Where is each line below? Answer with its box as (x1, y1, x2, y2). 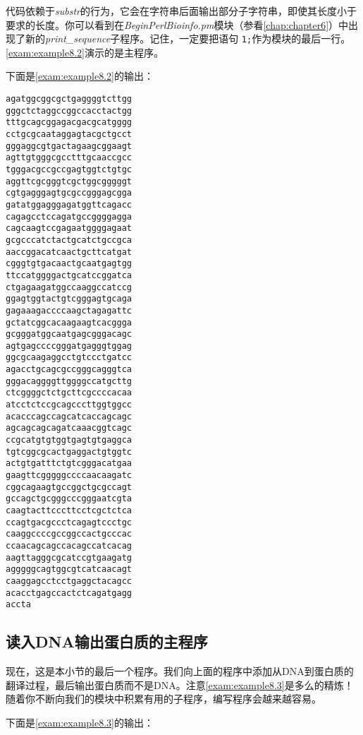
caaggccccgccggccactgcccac (6, 529, 132, 539)
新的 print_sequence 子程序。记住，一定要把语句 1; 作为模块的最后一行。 (25, 31, 351, 46)
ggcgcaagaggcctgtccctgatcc (6, 352, 132, 363)
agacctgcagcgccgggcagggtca (6, 364, 132, 375)
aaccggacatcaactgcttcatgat (6, 246, 132, 257)
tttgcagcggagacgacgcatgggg (6, 117, 132, 128)
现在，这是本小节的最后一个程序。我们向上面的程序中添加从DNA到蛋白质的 (6, 664, 354, 679)
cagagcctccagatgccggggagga (6, 211, 132, 222)
